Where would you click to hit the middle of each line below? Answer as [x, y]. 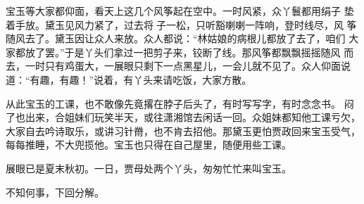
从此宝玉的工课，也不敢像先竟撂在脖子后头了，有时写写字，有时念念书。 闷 [180, 103]
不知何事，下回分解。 [55, 192]
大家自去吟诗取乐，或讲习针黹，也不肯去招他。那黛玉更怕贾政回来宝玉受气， [183, 130]
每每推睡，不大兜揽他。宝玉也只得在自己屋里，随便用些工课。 [149, 145]
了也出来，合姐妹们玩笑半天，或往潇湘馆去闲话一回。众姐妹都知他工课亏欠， [183, 117]
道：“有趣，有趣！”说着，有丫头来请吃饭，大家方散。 [129, 79]
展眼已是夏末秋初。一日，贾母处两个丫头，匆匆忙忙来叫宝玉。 [149, 168]
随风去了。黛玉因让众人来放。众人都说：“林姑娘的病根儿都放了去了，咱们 [176, 38]
